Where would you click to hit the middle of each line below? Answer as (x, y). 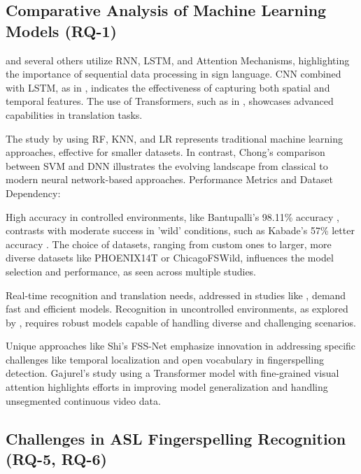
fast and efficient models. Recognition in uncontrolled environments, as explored (177, 309)
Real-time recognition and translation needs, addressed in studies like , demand (176, 295)
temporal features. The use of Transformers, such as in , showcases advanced (170, 101)
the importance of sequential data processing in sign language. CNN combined (174, 74)
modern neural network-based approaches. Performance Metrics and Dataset (170, 179)
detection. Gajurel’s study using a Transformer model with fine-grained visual (172, 373)
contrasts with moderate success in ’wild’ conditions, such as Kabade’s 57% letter (180, 230)
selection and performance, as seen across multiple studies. (131, 271)
